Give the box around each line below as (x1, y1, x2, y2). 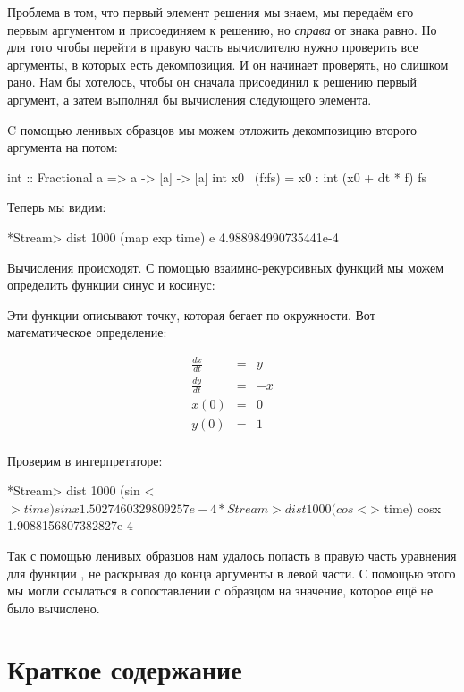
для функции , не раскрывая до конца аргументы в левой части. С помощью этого (7, 563, 456, 582)
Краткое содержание (7, 651, 242, 688)
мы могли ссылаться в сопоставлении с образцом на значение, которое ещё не (7, 581, 434, 600)
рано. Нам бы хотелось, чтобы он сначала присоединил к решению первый (7, 72, 417, 91)
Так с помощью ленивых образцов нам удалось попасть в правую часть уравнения (7, 545, 457, 564)
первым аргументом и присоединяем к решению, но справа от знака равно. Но (7, 20, 437, 38)
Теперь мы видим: (7, 198, 106, 216)
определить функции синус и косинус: (7, 275, 215, 294)
